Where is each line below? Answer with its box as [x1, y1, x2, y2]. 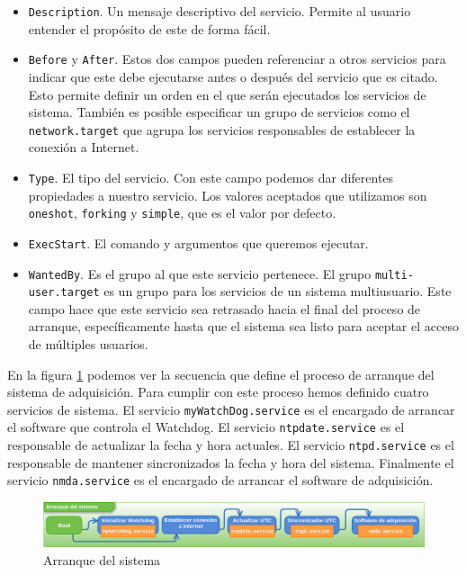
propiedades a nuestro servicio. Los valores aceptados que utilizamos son [28, 185, 427, 204]
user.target [28, 286, 100, 300]
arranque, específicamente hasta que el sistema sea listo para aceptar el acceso [28, 317, 459, 336]
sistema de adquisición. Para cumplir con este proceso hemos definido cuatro [7, 382, 429, 401]
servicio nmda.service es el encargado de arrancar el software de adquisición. [7, 471, 434, 490]
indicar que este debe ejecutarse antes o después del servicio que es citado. [28, 67, 438, 85]
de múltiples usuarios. [28, 335, 148, 353]
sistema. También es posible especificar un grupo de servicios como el [28, 103, 410, 121]
